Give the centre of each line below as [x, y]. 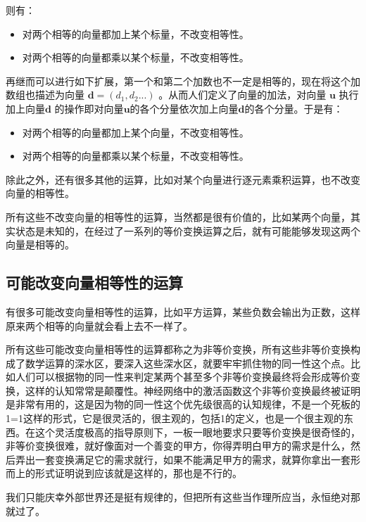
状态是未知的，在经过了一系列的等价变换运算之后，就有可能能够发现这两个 [188, 230]
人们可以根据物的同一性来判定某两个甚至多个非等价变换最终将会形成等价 [183, 377]
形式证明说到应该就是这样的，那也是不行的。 [138, 473]
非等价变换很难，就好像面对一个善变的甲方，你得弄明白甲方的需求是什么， [178, 446]
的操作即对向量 [89, 108]
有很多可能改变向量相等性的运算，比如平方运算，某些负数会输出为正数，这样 [183, 311]
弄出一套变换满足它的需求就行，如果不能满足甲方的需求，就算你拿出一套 [183, 459]
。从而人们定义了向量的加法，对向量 [242, 95]
